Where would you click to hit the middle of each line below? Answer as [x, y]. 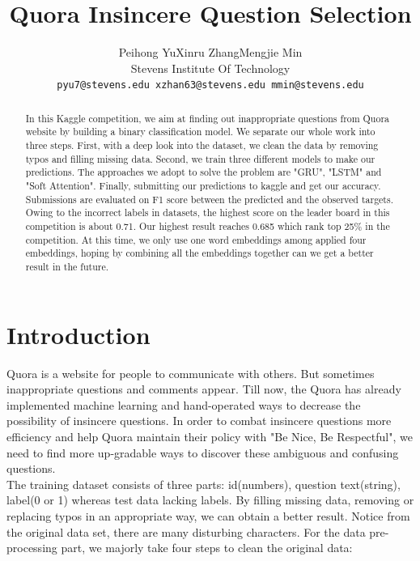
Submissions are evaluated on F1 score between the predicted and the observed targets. [209, 199]
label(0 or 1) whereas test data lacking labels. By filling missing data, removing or [210, 500]
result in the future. [67, 266]
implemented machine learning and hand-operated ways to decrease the [184, 404]
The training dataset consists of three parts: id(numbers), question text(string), [204, 484]
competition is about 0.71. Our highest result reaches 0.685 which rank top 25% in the [208, 226]
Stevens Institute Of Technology [210, 68]
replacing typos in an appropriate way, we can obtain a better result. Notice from [208, 515]
